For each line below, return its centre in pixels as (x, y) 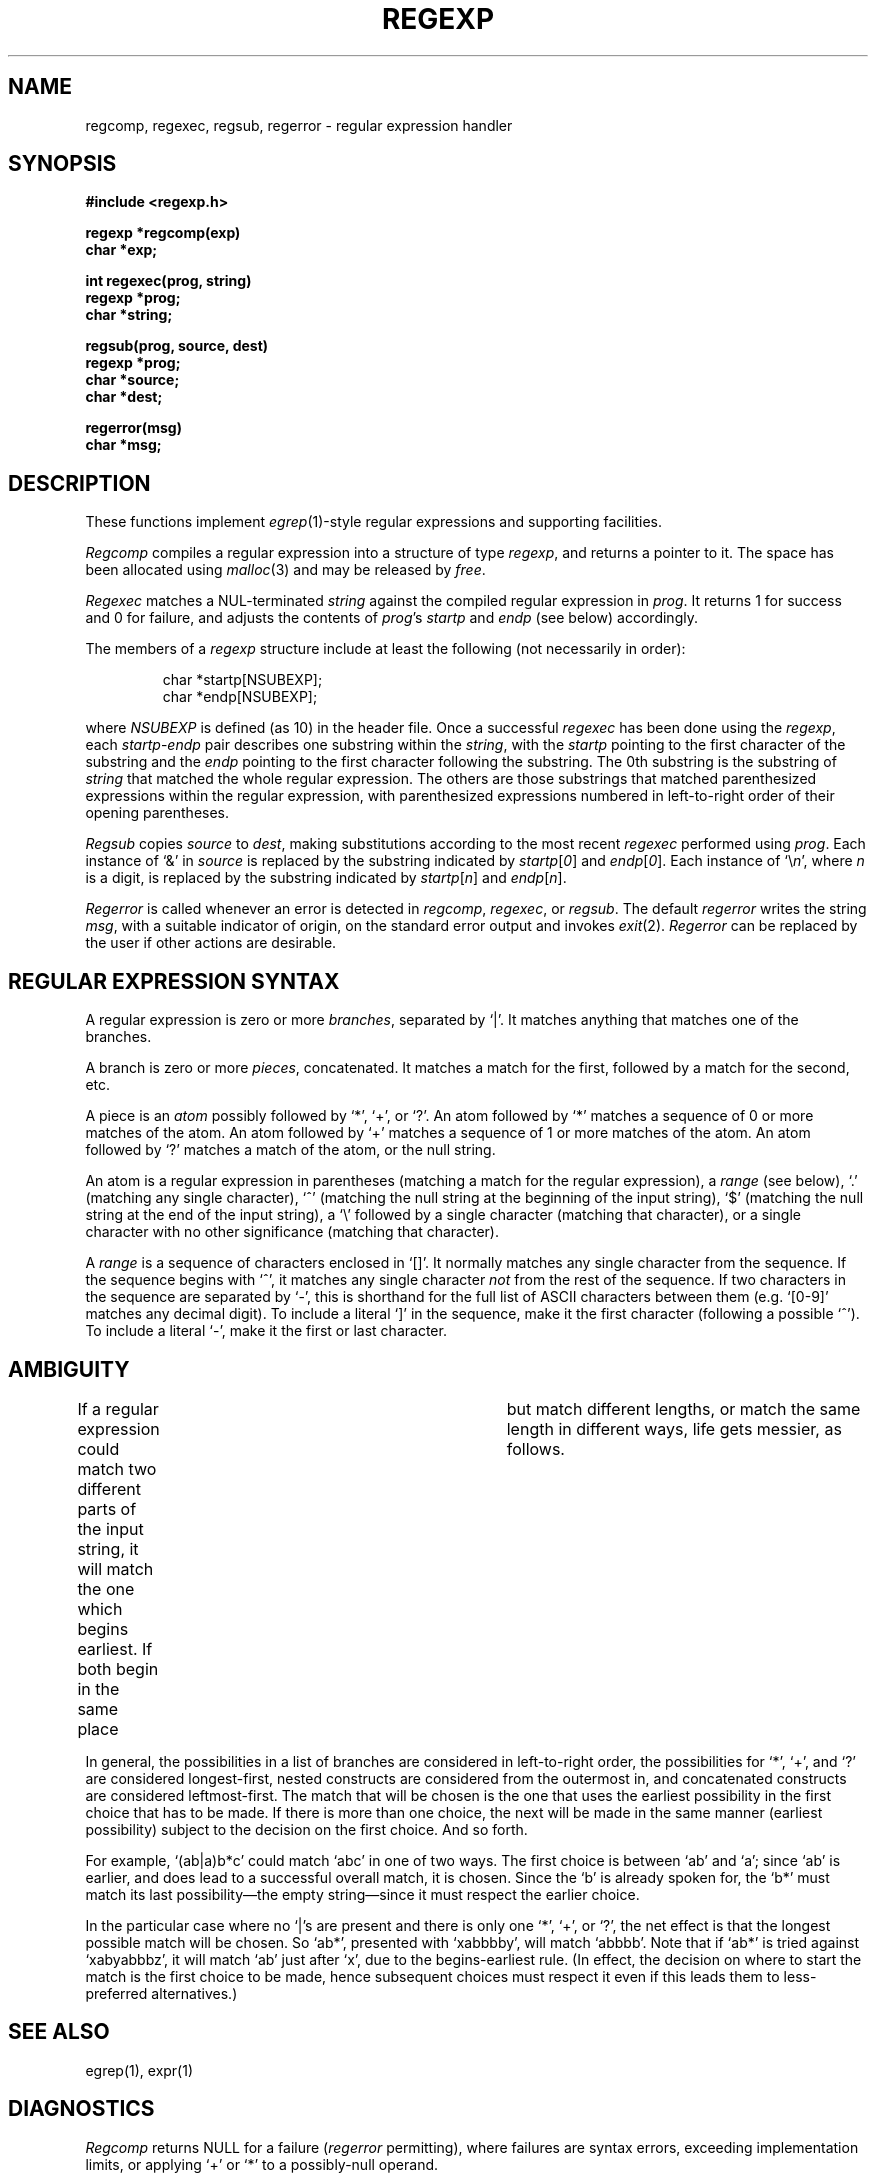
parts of (107, 1508)
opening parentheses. (157, 813)
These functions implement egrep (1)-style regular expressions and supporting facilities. (374, 522)
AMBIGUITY (69, 1369)
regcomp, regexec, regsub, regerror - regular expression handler (299, 125)
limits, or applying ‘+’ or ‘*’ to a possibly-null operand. (262, 2164)
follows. (535, 1448)
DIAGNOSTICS (81, 2109)
